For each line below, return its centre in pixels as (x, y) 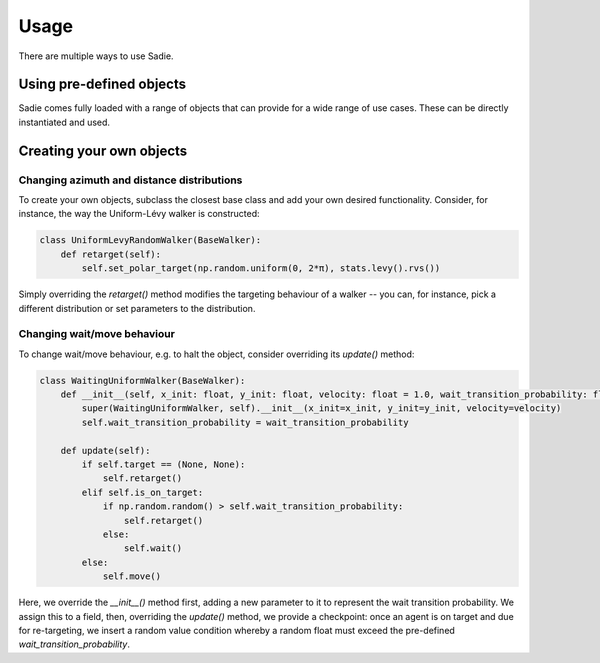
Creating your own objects (103, 150)
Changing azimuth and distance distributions (130, 180)
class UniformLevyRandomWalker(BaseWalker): (150, 240)
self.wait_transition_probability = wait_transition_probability (245, 422)
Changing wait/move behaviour (96, 334)
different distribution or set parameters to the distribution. (137, 308)
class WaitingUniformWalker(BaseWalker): (142, 380)
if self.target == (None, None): (163, 464)
